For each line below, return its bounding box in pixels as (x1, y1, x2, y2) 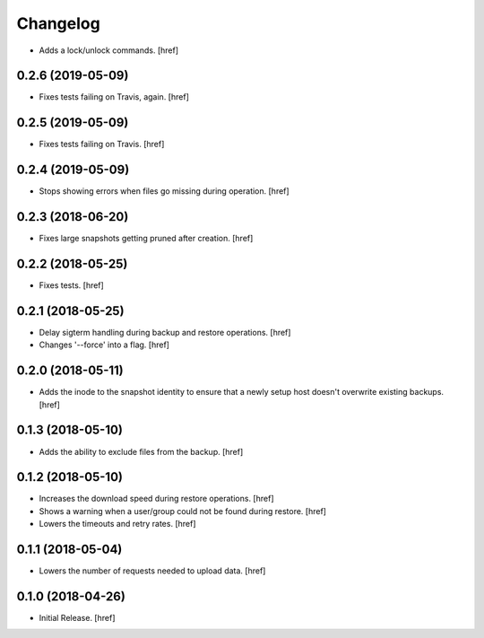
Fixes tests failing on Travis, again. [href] (39, 92, 190, 102)
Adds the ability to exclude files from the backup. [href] (39, 446, 244, 457)
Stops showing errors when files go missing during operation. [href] (39, 186, 290, 197)
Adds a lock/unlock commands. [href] (39, 45, 179, 56)
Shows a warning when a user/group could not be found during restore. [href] (39, 505, 327, 516)
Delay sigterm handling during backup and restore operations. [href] (39, 327, 291, 337)
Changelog (16, 13, 100, 33)
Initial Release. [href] (39, 613, 116, 624)
